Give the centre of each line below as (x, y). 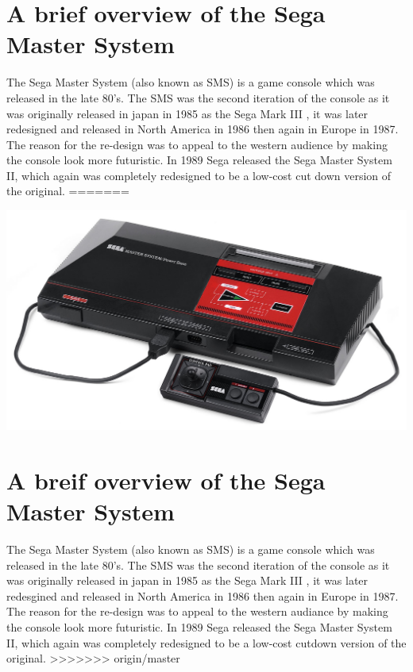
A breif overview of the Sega (166, 480)
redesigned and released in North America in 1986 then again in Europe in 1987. (203, 129)
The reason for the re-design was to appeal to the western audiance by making (197, 611)
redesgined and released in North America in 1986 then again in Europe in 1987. (203, 595)
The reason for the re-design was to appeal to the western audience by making (197, 144)
